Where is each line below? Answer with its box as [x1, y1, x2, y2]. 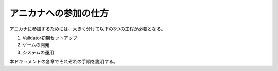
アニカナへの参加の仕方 [9, 8, 109, 19]
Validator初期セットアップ [22, 35, 78, 41]
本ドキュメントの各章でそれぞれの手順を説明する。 [9, 59, 118, 65]
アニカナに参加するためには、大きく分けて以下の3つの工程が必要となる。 [9, 26, 166, 32]
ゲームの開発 [22, 42, 50, 48]
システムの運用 [22, 49, 54, 55]
